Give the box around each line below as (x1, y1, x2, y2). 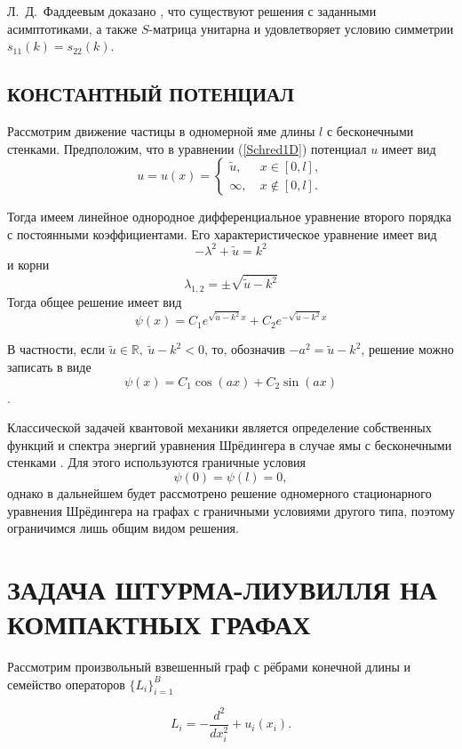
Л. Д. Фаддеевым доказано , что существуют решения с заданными (7, 2, 377, 20)
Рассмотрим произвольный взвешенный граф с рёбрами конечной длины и (7, 657, 411, 676)
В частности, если (7, 340, 106, 358)
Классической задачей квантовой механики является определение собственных (7, 418, 432, 437)
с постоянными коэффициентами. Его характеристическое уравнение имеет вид (7, 224, 437, 243)
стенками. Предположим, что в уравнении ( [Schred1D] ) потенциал (7, 139, 367, 157)
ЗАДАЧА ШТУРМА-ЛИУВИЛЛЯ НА (7, 570, 437, 607)
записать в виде (7, 358, 92, 375)
